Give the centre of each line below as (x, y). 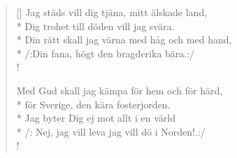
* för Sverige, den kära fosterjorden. (93, 104)
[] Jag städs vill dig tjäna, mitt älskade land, (112, 12)
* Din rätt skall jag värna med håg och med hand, (124, 39)
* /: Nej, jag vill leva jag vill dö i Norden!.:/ (111, 131)
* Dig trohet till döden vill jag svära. (95, 26)
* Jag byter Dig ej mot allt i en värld (96, 118)
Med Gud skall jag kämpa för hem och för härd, (120, 90)
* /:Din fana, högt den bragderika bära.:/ (106, 53)
